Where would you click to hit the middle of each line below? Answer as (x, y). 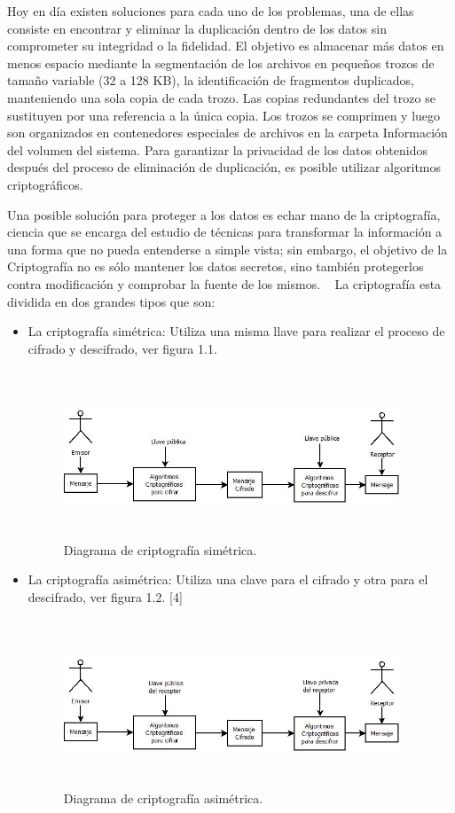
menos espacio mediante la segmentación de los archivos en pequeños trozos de (221, 63)
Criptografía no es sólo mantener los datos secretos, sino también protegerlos (216, 266)
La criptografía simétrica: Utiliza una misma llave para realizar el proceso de (236, 331)
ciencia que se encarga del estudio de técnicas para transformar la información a (225, 232)
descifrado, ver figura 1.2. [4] (105, 597)
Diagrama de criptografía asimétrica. (163, 798)
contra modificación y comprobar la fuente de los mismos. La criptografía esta (224, 283)
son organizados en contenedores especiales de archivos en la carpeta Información (227, 133)
